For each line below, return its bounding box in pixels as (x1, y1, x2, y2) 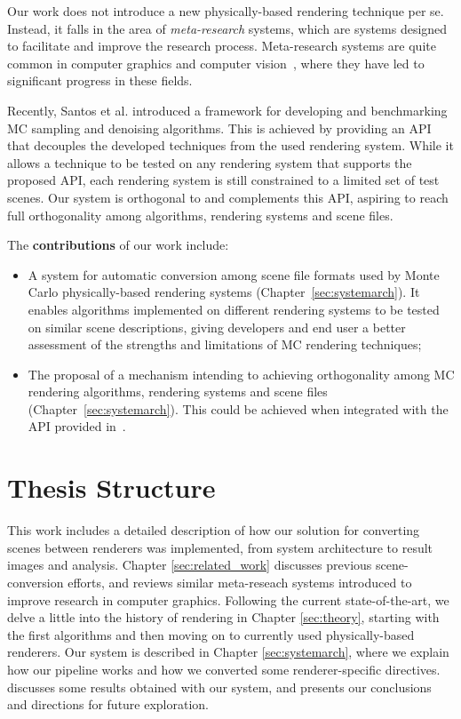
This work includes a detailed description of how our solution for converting (7, 521, 420, 539)
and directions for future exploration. (7, 695, 210, 714)
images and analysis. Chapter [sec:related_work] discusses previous (7, 555, 372, 574)
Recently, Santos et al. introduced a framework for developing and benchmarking (7, 100, 448, 119)
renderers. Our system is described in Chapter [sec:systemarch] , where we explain (7, 643, 449, 661)
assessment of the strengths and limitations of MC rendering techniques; (28, 335, 422, 354)
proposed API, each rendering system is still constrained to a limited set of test (7, 171, 440, 189)
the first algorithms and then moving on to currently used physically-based (7, 625, 415, 643)
